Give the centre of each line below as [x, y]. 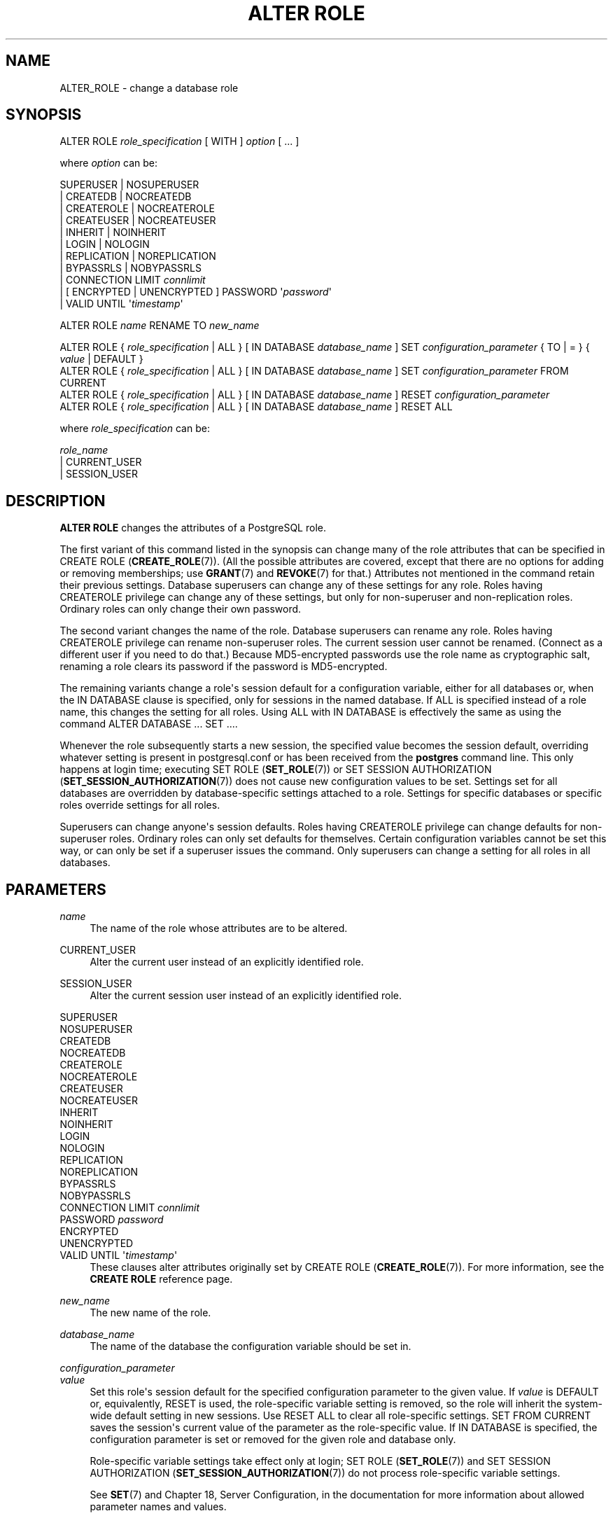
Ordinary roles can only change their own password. [181, 609]
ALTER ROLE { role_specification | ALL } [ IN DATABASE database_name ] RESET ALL [256, 407]
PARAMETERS [56, 889]
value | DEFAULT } [101, 359]
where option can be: [109, 163]
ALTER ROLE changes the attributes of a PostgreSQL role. [193, 528]
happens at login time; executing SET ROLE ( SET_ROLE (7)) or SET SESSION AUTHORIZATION [276, 770]
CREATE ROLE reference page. [161, 1279]
